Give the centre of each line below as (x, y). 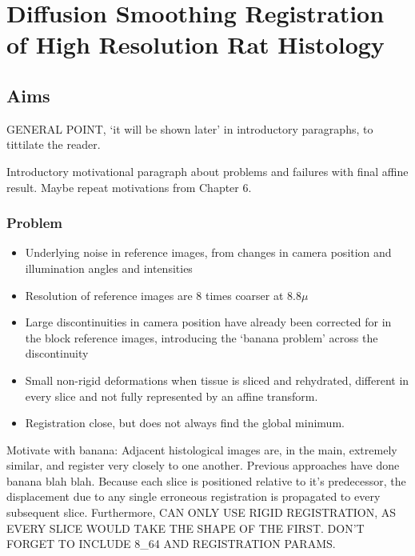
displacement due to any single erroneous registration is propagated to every (194, 496)
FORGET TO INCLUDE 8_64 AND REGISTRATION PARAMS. (171, 544)
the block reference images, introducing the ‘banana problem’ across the (202, 337)
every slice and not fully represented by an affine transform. (172, 396)
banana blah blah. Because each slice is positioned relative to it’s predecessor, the (206, 480)
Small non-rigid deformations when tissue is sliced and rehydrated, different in (217, 380)
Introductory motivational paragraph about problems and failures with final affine (207, 171)
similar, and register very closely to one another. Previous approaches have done (203, 465)
